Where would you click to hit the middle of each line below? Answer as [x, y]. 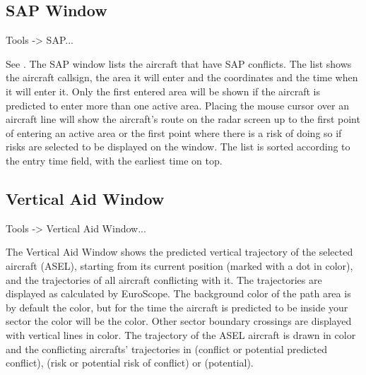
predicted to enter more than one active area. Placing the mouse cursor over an [177, 105]
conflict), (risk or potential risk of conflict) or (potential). [130, 363]
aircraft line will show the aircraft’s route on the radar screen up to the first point [183, 119]
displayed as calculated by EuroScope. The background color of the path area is [178, 293]
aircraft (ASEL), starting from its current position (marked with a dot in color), [179, 265]
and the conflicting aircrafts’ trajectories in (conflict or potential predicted [167, 349]
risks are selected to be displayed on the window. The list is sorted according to [178, 147]
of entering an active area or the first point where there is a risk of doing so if [174, 132]
